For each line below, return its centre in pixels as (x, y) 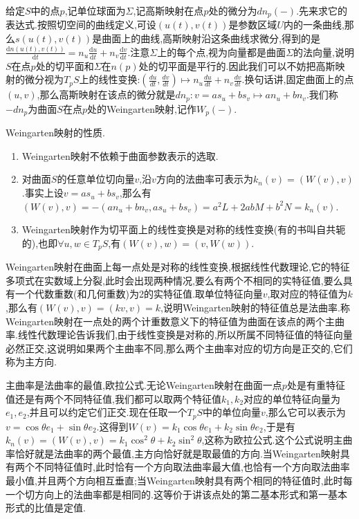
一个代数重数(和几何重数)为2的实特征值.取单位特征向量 (139, 294)
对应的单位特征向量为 (292, 398)
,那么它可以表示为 (305, 412)
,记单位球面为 (95, 10)
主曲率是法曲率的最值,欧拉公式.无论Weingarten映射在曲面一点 (144, 385)
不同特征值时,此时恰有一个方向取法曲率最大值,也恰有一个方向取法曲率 (192, 467)
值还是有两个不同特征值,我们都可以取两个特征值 (113, 398)
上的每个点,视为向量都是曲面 (222, 52)
